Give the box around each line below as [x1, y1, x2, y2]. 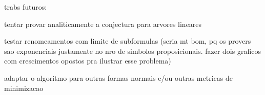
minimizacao [4, 82, 44, 93]
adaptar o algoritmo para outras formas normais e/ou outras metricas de [4, 72, 233, 83]
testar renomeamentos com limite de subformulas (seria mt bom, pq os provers [4, 36, 251, 46]
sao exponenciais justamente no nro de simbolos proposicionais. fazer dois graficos [4, 45, 261, 56]
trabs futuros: [4, 2, 47, 12]
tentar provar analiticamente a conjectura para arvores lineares [4, 18, 202, 29]
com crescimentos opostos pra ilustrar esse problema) [4, 55, 171, 66]
